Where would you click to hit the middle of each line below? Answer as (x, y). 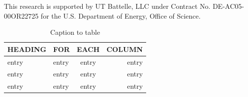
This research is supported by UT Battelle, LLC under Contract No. (107, 6)
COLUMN (125, 49)
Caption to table (75, 32)
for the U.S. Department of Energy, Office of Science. (121, 15)
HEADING (27, 49)
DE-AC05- (228, 6)
